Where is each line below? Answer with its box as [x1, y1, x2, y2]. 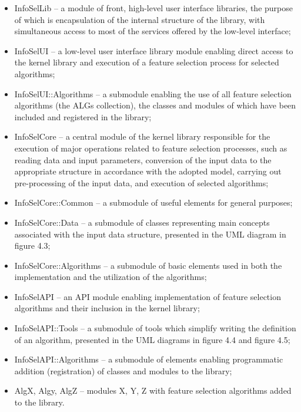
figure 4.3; [14, 239, 51, 252]
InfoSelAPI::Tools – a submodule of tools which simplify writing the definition [14, 322, 296, 334]
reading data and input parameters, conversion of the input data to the [14, 153, 272, 166]
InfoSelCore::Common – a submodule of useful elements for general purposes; [14, 196, 293, 209]
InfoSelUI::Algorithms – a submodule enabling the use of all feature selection [14, 87, 292, 100]
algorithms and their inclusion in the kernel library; [14, 302, 200, 314]
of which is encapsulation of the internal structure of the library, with [14, 13, 265, 25]
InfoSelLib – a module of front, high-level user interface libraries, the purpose [14, 2, 293, 14]
